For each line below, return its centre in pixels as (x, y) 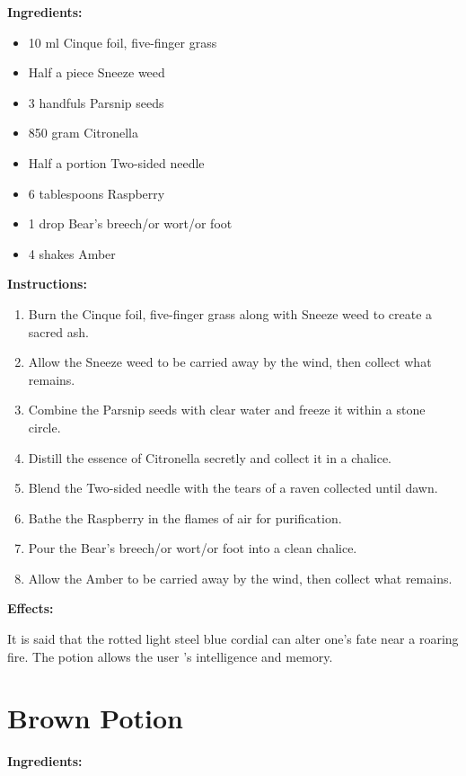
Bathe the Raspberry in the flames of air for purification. (185, 517)
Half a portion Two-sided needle (116, 162)
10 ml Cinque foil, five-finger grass (123, 42)
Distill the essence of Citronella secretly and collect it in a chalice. (210, 457)
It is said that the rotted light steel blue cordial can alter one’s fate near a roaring (233, 639)
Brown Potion (95, 718)
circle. (44, 427)
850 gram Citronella (83, 133)
